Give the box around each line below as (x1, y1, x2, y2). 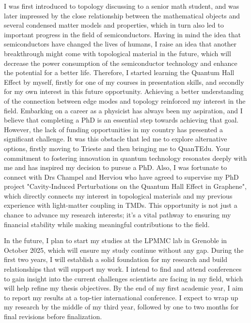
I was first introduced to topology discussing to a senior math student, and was (4, 1, 239, 11)
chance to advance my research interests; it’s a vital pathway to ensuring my (4, 210, 231, 220)
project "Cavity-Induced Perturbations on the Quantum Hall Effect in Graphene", (4, 181, 247, 191)
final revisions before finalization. (4, 311, 102, 321)
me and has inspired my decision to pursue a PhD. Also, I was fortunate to (4, 162, 227, 172)
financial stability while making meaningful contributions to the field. (4, 219, 210, 229)
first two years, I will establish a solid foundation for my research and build (4, 254, 228, 264)
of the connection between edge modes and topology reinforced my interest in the (4, 95, 246, 106)
